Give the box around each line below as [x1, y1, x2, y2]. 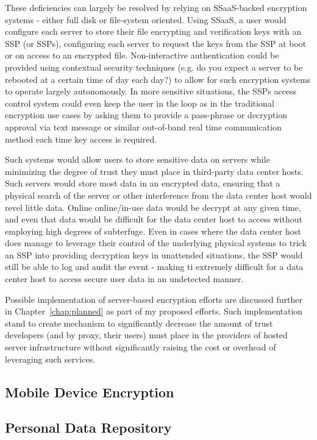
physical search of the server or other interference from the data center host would [5, 188, 312, 201]
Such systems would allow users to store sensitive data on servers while [5, 153, 270, 166]
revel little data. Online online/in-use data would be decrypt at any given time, [5, 200, 301, 213]
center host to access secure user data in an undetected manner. [5, 272, 244, 285]
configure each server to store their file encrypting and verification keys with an [5, 25, 302, 38]
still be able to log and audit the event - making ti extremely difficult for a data [5, 260, 304, 273]
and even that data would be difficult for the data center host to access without [5, 213, 302, 225]
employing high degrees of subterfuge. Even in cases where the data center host [5, 224, 301, 237]
